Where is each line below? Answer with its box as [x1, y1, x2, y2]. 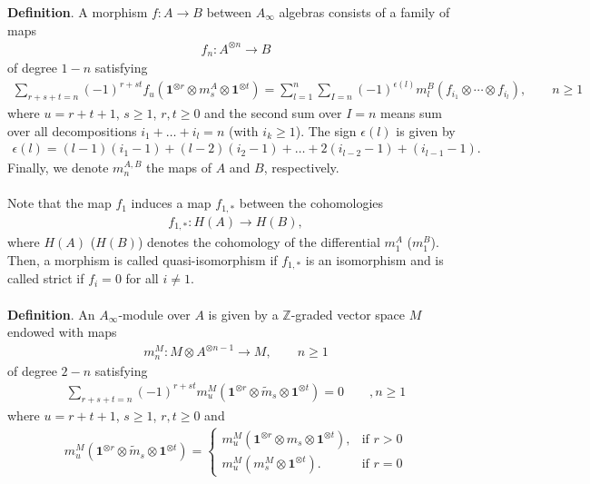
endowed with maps [7, 322, 117, 341]
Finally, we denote [7, 158, 109, 177]
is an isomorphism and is [305, 250, 444, 269]
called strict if [7, 269, 84, 288]
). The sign [295, 121, 357, 140]
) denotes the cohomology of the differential [137, 232, 380, 252]
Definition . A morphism [7, 3, 148, 21]
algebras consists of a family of [279, 3, 450, 21]
